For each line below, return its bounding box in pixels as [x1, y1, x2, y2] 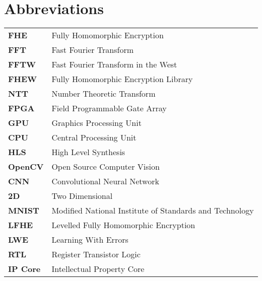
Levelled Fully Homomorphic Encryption [51, 219, 195, 231]
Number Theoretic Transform [51, 88, 156, 100]
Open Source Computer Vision [51, 161, 160, 173]
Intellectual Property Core [51, 263, 145, 275]
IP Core [8, 263, 41, 275]
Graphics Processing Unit [51, 117, 142, 129]
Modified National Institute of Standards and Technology [51, 204, 254, 217]
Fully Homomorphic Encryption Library [51, 73, 193, 85]
